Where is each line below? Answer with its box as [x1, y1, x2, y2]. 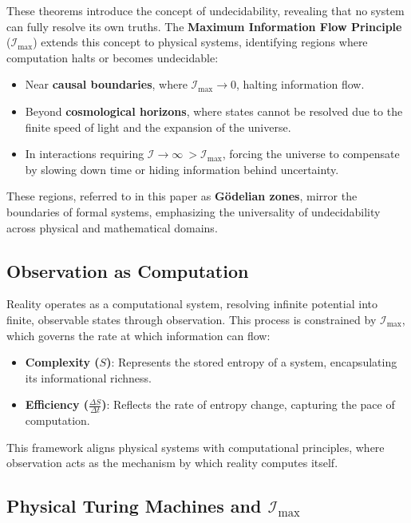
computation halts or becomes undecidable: [6, 49, 219, 65]
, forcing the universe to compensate [222, 145, 400, 162]
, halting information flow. [236, 76, 365, 93]
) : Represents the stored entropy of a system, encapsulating [106, 354, 397, 370]
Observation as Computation [6, 258, 249, 283]
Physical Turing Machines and [6, 493, 262, 518]
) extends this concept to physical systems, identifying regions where [33, 34, 368, 50]
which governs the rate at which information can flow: [6, 327, 271, 343]
